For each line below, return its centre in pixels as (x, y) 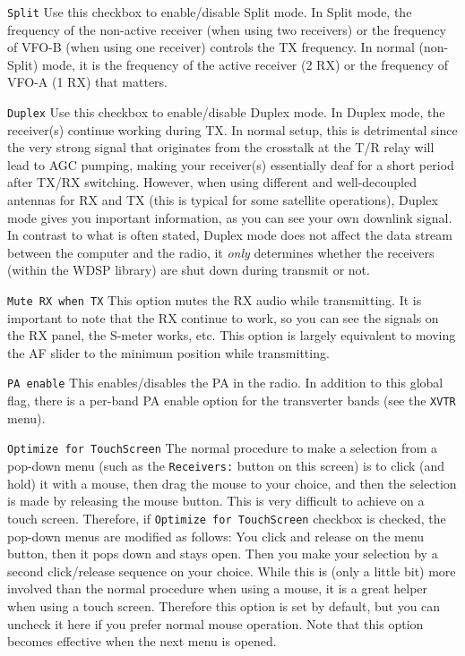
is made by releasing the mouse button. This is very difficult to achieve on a (216, 501)
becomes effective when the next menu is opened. (142, 641)
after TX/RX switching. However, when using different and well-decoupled (212, 182)
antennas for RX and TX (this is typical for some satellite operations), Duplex (223, 200)
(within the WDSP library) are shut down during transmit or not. (189, 270)
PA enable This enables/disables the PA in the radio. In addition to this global (225, 383)
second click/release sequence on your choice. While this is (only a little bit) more (232, 571)
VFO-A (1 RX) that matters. (87, 82)
